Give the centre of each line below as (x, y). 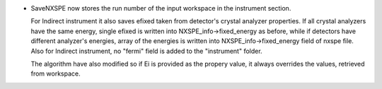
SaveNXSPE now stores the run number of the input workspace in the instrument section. (161, 8)
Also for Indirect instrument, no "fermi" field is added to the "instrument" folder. (146, 51)
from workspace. (56, 73)
